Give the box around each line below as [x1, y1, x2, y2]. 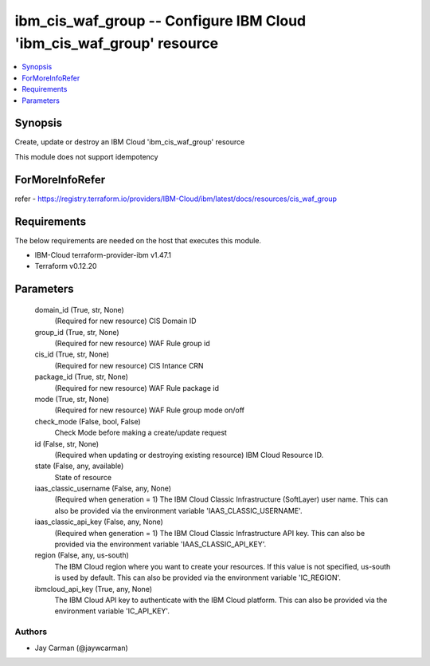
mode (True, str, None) [34, 394, 110, 404]
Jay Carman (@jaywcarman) [34, 643, 129, 652]
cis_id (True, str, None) [34, 349, 110, 359]
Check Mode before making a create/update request [54, 428, 227, 438]
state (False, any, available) [34, 461, 124, 471]
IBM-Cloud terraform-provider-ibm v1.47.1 [34, 250, 171, 260]
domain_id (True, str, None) [34, 305, 125, 314]
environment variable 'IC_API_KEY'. [54, 606, 170, 616]
